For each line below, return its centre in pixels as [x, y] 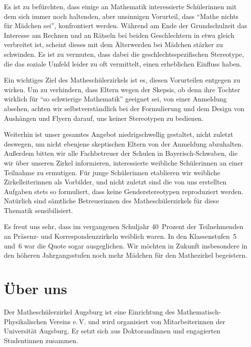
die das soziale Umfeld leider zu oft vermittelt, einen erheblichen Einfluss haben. [123, 63]
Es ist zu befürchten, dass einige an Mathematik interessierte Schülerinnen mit [120, 6]
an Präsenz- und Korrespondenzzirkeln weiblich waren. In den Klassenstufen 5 [120, 236]
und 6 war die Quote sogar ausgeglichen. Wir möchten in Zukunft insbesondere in [126, 245]
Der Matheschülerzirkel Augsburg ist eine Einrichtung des [89, 311]
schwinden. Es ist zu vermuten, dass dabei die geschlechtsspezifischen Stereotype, [124, 54]
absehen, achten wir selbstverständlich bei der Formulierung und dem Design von [124, 108]
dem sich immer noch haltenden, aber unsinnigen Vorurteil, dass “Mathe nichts [121, 16]
